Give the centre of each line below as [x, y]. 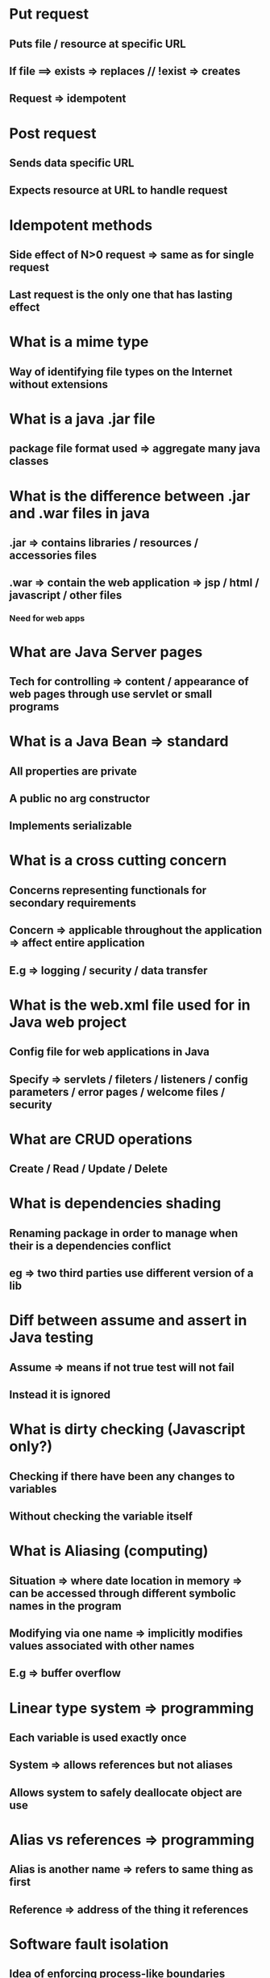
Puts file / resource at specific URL [98, 44]
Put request [49, 14]
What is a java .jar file [82, 419]
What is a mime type [79, 342]
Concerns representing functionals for [108, 890]
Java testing [51, 1338]
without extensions [58, 384]
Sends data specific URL [72, 163]
